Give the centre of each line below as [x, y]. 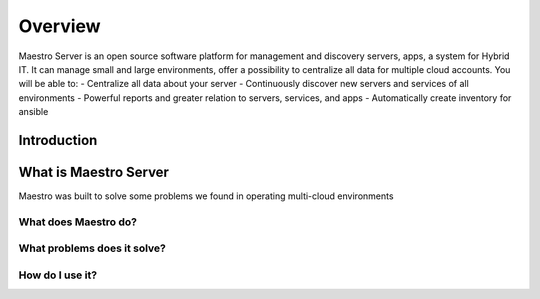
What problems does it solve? [92, 248]
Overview [59, 26]
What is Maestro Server [94, 171]
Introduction [58, 140]
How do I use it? [58, 275]
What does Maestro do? [77, 222]
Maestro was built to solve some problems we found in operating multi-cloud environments [206, 196]
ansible [33, 112]
